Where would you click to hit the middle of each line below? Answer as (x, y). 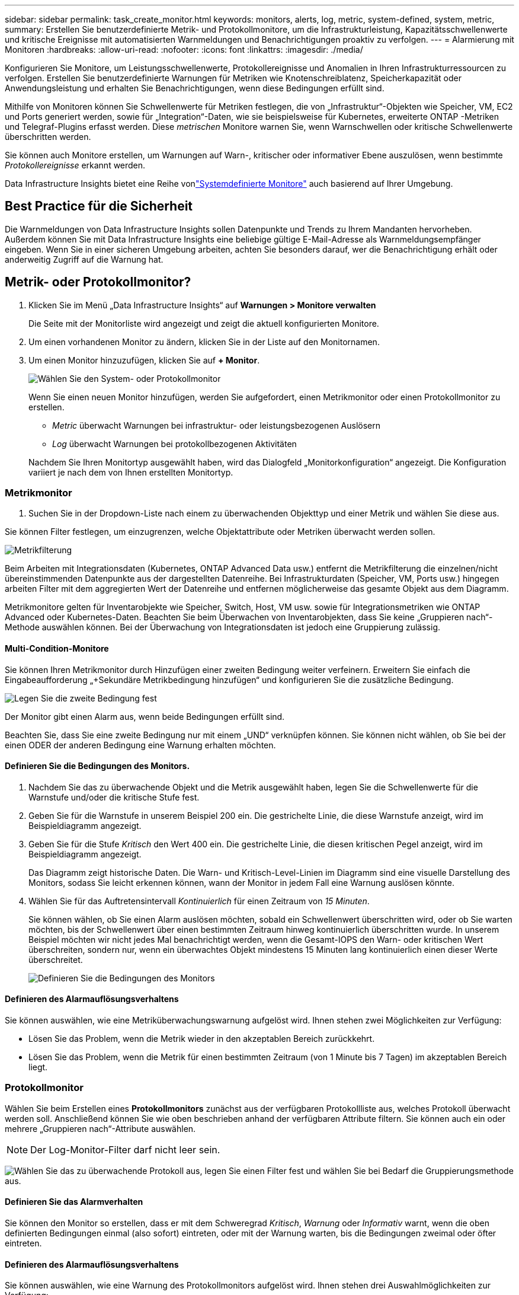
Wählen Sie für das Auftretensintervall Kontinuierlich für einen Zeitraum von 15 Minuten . (199, 901)
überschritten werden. (48, 137)
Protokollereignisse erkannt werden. (75, 165)
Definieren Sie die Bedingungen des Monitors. (97, 766)
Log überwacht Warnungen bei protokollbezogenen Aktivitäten (174, 444)
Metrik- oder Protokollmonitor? (98, 282)
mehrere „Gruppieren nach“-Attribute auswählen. (100, 1128)
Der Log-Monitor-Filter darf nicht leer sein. (125, 1149)
